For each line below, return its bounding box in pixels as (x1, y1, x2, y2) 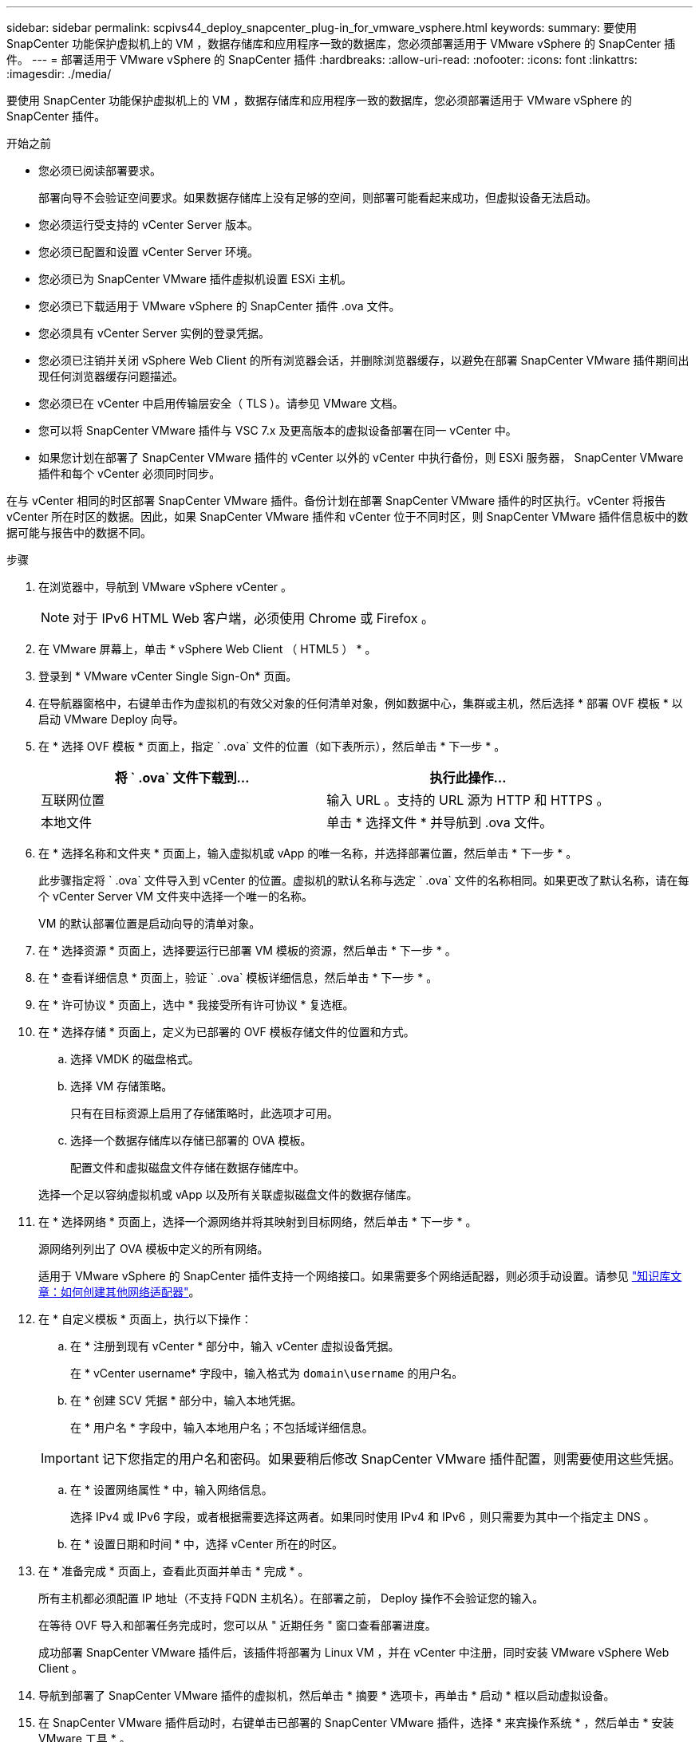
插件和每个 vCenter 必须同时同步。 (38, 467, 221, 480)
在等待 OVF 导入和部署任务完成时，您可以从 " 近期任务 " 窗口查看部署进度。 (38, 1618, 436, 1632)
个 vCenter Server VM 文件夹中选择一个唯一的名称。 (38, 889, 314, 903)
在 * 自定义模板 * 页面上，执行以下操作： (38, 1312, 252, 1326)
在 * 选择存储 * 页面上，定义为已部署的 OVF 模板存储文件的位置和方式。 (38, 1025, 415, 1038)
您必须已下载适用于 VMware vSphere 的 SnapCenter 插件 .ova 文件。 (38, 299, 401, 313)
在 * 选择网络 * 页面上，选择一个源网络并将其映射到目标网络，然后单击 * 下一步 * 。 (38, 1215, 477, 1228)
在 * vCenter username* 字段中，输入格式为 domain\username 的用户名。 (70, 1366, 464, 1380)
